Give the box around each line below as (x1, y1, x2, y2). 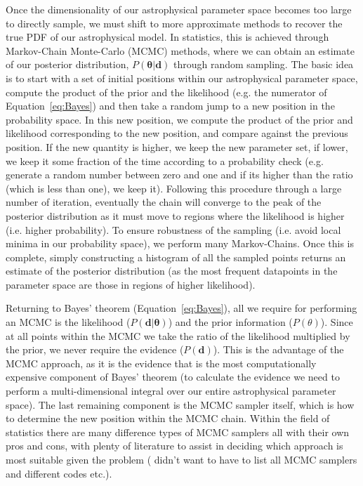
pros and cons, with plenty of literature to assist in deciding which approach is (6, 438, 343, 453)
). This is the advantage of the (213, 342, 344, 357)
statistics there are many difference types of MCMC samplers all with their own (6, 424, 350, 439)
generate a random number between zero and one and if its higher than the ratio (6, 167, 353, 182)
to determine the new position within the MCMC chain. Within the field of (6, 411, 330, 426)
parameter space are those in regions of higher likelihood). (6, 277, 256, 291)
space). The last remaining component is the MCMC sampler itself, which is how (6, 397, 355, 412)
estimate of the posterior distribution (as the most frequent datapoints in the (6, 263, 338, 278)
